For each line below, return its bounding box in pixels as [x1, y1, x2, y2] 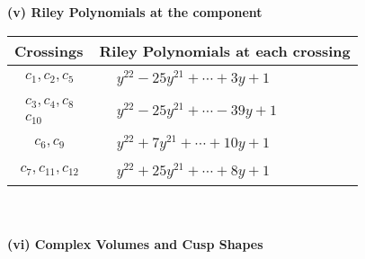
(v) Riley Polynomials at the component [7, 3, 263, 21]
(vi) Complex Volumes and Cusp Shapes [7, 235, 263, 254]
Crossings [14, 40, 84, 61]
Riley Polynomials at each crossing [99, 40, 351, 61]
